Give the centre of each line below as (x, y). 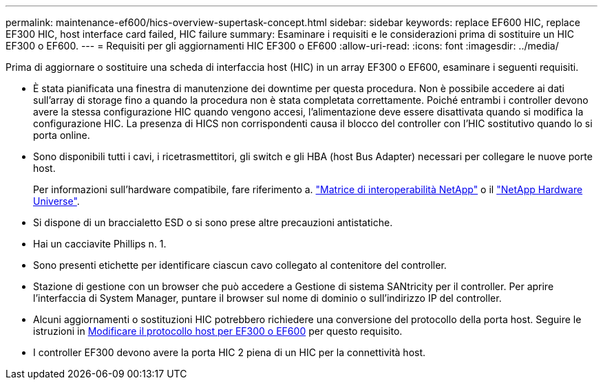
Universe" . (56, 201)
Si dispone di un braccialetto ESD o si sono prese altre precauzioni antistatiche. (213, 222)
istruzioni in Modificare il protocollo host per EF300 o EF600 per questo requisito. (218, 331)
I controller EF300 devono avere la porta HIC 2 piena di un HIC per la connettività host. (230, 352)
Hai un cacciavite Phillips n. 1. (100, 244)
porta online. (62, 135)
